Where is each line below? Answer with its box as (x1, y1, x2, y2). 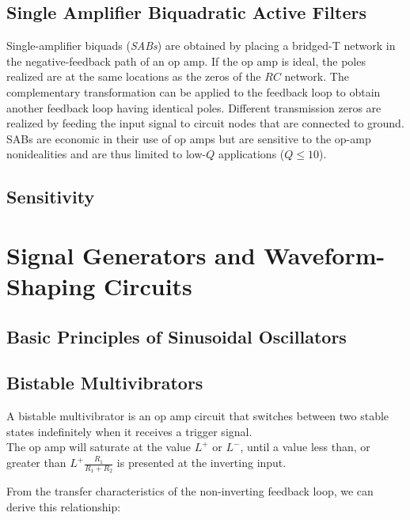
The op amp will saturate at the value (6, 438, 192, 455)
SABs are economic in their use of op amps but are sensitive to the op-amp (6, 130, 371, 146)
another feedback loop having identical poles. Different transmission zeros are (6, 99, 382, 116)
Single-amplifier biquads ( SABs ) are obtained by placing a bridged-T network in (6, 37, 396, 54)
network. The (284, 68, 349, 85)
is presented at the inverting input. (116, 454, 287, 471)
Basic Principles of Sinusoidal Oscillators (6, 324, 347, 348)
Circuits (103, 270, 192, 302)
